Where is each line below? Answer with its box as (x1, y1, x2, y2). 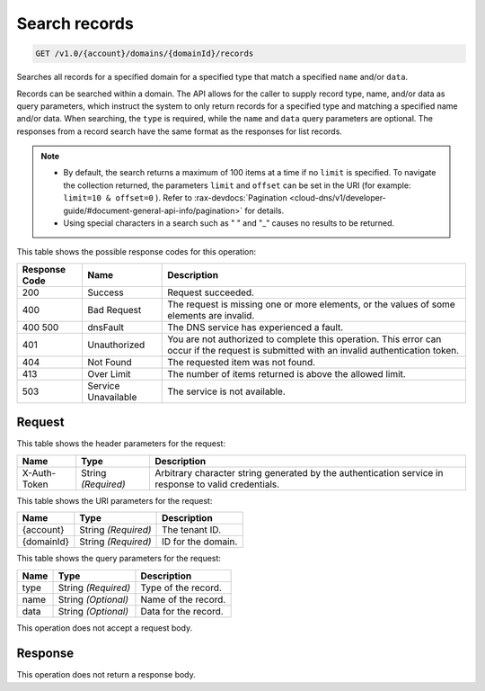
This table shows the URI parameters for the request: (16, 495, 213, 506)
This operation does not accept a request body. (16, 622, 193, 633)
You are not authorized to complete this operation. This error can (167, 333, 442, 345)
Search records (16, 13, 134, 33)
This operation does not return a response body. (16, 669, 197, 680)
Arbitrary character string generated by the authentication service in (154, 466, 444, 479)
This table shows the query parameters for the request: (16, 553, 222, 564)
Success (87, 286, 125, 299)
